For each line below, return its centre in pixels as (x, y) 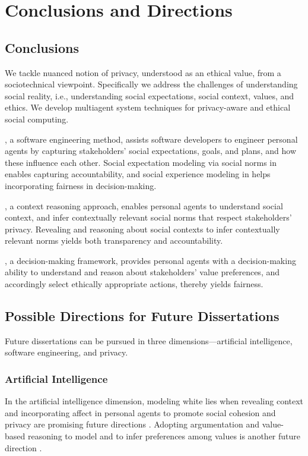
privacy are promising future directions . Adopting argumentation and (132, 424)
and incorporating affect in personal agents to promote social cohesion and (140, 412)
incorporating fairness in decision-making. (81, 185)
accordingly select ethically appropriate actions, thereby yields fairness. (134, 284)
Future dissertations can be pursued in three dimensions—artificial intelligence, (149, 340)
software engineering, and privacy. (66, 352)
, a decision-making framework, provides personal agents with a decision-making (150, 260)
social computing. (37, 119)
